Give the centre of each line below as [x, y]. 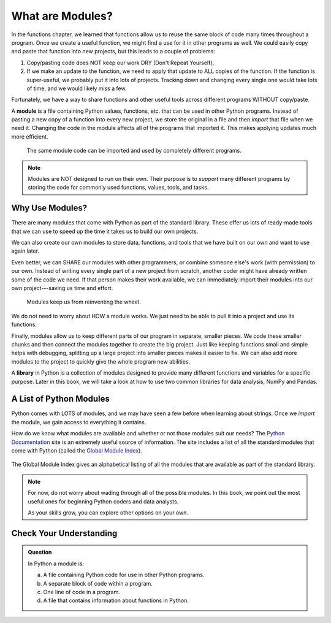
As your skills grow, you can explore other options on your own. [108, 513]
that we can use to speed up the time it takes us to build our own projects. [105, 231]
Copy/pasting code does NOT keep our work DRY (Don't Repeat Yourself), [120, 63]
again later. [25, 251]
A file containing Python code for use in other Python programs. [124, 575]
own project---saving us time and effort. [62, 288]
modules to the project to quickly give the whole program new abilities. [101, 361]
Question [40, 552]
